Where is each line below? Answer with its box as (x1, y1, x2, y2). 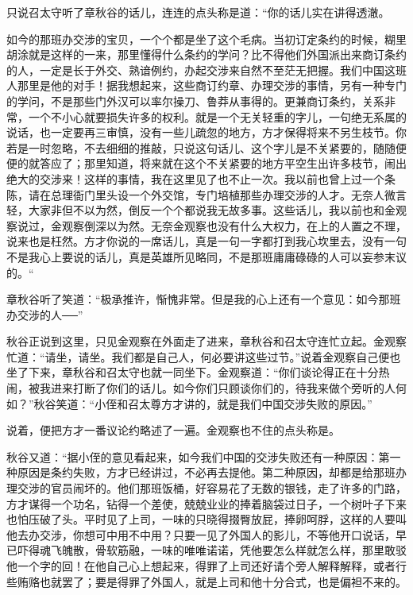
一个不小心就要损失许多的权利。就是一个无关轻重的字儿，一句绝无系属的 (28, 108, 407, 125)
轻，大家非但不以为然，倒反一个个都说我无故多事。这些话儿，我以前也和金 (6, 202, 396, 218)
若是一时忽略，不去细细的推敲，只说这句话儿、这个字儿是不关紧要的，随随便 (6, 139, 407, 156)
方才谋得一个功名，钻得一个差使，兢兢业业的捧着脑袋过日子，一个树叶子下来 (6, 495, 407, 512)
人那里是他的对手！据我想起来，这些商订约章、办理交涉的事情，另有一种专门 (6, 77, 407, 94)
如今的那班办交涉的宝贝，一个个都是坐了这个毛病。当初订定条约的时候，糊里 (6, 30, 407, 47)
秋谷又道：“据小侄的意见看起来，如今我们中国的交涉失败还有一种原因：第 (6, 448, 390, 465)
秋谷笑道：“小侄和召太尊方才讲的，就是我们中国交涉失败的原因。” (33, 395, 372, 411)
